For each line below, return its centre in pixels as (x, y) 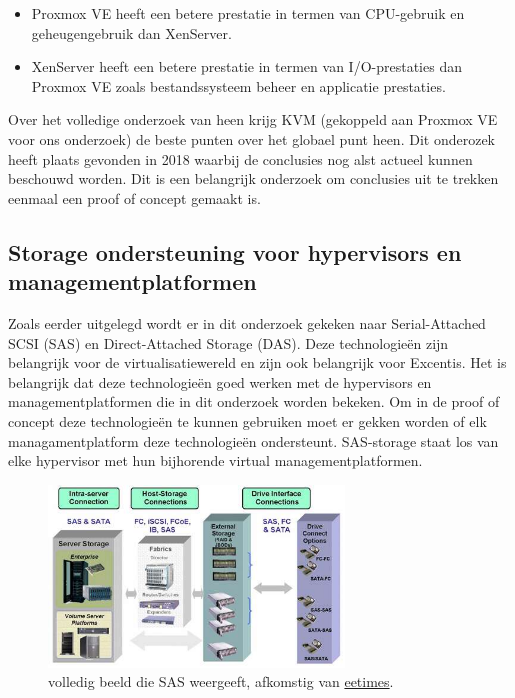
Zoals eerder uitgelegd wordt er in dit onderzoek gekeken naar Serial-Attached (247, 322)
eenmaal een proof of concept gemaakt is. (134, 197)
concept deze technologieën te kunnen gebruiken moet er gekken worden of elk (247, 420)
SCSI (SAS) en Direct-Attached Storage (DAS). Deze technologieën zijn (228, 342)
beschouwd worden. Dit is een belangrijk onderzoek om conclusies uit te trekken (253, 178)
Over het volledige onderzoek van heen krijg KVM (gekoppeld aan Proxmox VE (253, 119)
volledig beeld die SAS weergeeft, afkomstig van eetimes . (221, 681)
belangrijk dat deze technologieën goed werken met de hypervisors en (220, 381)
